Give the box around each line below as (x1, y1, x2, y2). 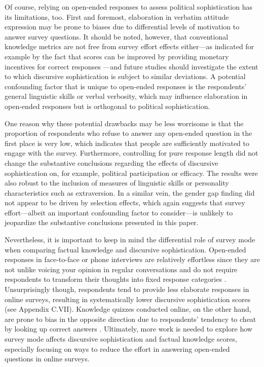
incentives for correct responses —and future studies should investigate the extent (5, 61, 258, 71)
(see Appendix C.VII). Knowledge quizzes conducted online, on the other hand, (5, 304, 251, 314)
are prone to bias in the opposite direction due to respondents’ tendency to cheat (5, 313, 256, 324)
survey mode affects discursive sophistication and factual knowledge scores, (5, 334, 237, 344)
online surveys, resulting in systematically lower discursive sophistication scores (5, 293, 251, 304)
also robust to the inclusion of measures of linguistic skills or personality (5, 177, 229, 188)
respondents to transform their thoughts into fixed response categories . (5, 274, 227, 284)
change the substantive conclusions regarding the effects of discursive (5, 157, 218, 168)
